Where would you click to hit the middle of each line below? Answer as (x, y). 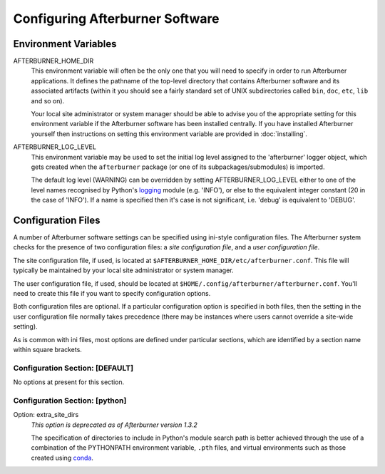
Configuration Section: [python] (70, 401)
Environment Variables (65, 44)
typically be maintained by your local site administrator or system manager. (124, 270)
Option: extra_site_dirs (46, 415)
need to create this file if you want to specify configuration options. (112, 293)
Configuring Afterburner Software (117, 19)
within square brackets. (47, 349)
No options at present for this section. (69, 382)
